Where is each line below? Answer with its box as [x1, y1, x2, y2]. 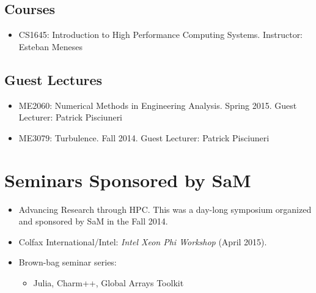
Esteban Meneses [18, 40, 83, 53]
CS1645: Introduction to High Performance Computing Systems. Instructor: [18, 28, 303, 41]
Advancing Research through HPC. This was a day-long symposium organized [18, 202, 312, 215]
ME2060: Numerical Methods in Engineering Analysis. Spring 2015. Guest [18, 98, 297, 111]
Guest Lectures [4, 70, 103, 89]
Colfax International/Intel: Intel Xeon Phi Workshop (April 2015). [18, 235, 267, 248]
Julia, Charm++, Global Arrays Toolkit [33, 276, 184, 289]
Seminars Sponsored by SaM [4, 167, 251, 192]
